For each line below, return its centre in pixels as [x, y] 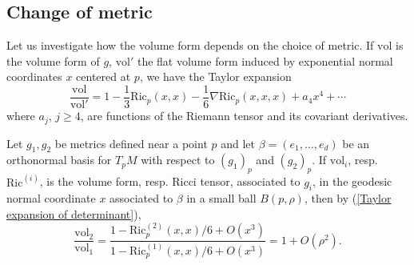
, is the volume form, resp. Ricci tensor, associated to [170, 181]
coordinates [34, 76]
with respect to [178, 160]
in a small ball [221, 198]
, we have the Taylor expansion [215, 76]
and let [238, 143]
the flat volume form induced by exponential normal [265, 60]
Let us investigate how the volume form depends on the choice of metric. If [190, 45]
